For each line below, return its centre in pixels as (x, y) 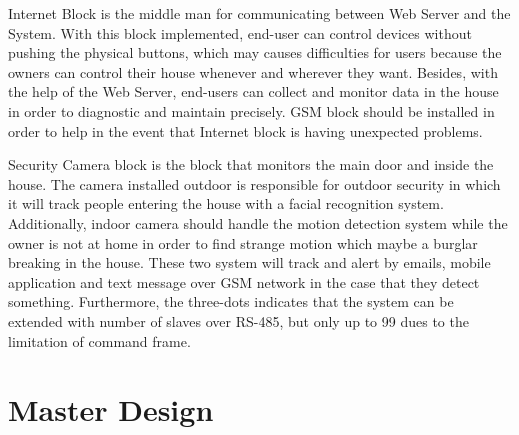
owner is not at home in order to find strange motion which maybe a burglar (243, 242)
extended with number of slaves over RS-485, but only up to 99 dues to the (238, 320)
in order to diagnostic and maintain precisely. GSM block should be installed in (251, 110)
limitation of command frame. (99, 340)
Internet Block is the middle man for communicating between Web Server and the (259, 13)
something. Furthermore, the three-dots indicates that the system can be (231, 301)
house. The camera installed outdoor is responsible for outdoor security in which (254, 183)
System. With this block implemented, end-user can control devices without (240, 32)
